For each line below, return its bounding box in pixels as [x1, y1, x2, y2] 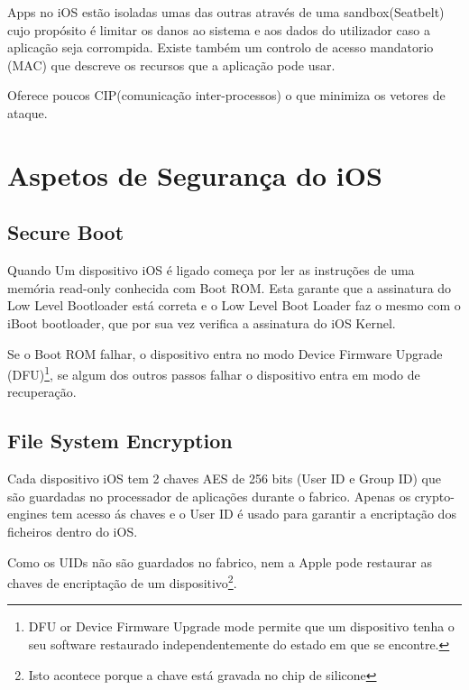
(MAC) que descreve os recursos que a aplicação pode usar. [7, 55, 336, 74]
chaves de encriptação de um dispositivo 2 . [7, 571, 237, 592]
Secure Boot [7, 218, 124, 246]
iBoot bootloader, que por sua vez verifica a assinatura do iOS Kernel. [7, 313, 396, 332]
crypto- [414, 486, 455, 505]
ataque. [7, 103, 48, 122]
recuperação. [7, 382, 77, 401]
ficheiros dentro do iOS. [7, 521, 138, 540]
